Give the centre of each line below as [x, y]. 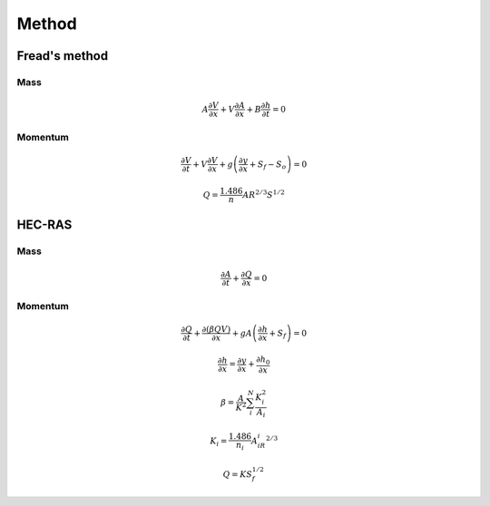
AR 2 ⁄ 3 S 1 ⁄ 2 [263, 194]
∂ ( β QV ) [216, 329]
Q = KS [238, 474]
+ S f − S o [268, 165]
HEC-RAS [44, 224]
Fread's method [63, 56]
